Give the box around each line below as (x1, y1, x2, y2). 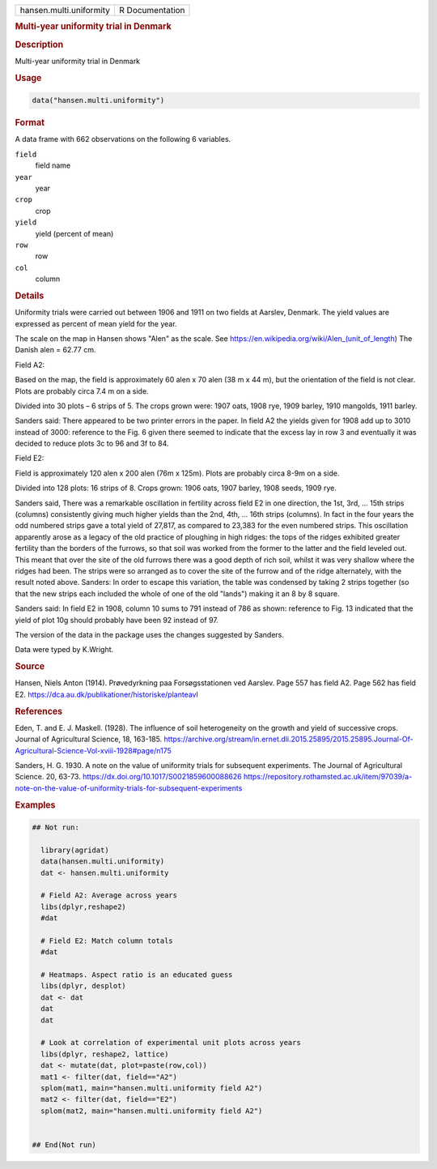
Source (15, 661, 45, 672)
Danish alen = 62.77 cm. (15, 345, 96, 355)
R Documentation (118, 5, 185, 15)
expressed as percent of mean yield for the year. (15, 318, 177, 328)
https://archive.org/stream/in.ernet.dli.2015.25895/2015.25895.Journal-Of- (163, 734, 414, 744)
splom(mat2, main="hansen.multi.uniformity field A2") (40, 1106, 263, 1116)
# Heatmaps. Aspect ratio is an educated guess (40, 971, 233, 979)
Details (15, 290, 45, 301)
